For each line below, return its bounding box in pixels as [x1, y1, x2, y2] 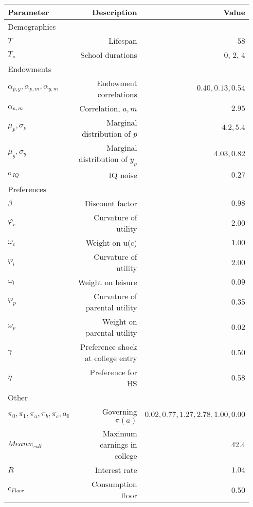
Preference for [90, 366, 137, 378]
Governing [102, 406, 137, 417]
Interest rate [95, 464, 137, 476]
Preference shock [80, 341, 137, 353]
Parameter [8, 6, 49, 18]
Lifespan [108, 35, 137, 46]
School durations [80, 49, 137, 60]
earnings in [100, 439, 137, 451]
